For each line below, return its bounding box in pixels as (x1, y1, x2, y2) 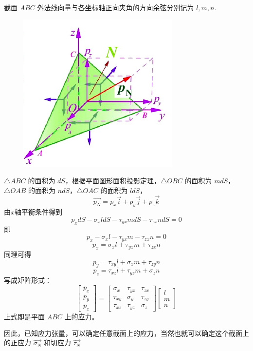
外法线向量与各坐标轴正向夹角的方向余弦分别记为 (37, 2, 194, 12)
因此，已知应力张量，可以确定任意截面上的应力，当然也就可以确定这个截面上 (4, 328, 249, 338)
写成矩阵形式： (4, 275, 52, 285)
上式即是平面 (4, 312, 45, 322)
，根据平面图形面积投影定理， (65, 175, 161, 186)
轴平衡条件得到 (15, 207, 63, 217)
